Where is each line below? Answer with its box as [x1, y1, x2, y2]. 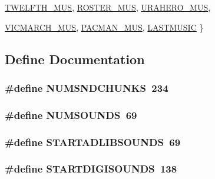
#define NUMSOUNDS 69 [5, 107, 137, 122]
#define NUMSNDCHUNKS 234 [5, 80, 168, 95]
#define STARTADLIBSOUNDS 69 [5, 134, 181, 149]
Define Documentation [5, 49, 145, 68]
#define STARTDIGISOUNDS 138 [5, 161, 177, 176]
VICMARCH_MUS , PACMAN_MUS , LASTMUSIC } [5, 21, 204, 33]
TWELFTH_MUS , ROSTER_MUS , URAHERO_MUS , [5, 1, 211, 13]
